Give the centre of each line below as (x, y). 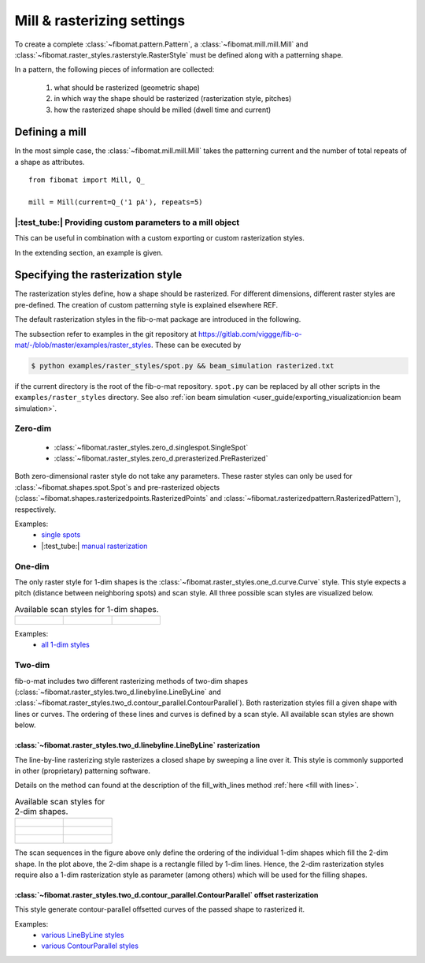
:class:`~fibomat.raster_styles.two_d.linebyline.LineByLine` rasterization (137, 745)
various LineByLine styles (83, 935)
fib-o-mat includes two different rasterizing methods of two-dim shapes (131, 681)
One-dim (32, 566)
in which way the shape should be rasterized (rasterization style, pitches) (173, 99)
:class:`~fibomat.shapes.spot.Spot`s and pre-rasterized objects (117, 487)
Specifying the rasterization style (98, 275)
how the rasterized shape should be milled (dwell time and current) (163, 110)
